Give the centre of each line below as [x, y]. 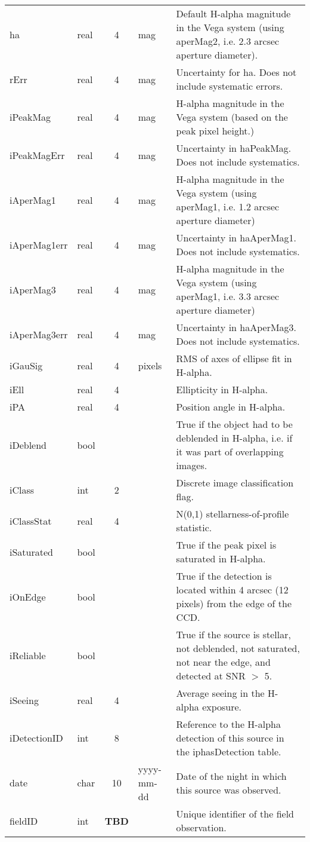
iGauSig [26, 365]
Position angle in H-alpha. [231, 407]
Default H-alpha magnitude [233, 13]
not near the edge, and [223, 662]
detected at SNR [211, 676]
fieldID [24, 820]
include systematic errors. [230, 86]
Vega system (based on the [232, 117]
